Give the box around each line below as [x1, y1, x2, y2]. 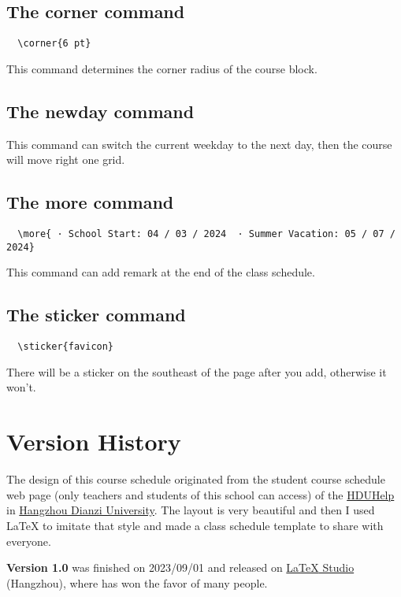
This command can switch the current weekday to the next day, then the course [6, 135, 392, 152]
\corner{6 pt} [17, 38, 91, 50]
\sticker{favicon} [17, 341, 114, 353]
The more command [6, 190, 174, 214]
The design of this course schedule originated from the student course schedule [6, 471, 385, 488]
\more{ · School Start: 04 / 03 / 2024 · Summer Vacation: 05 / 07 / [17, 228, 395, 240]
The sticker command [6, 302, 186, 327]
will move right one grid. [6, 151, 125, 168]
